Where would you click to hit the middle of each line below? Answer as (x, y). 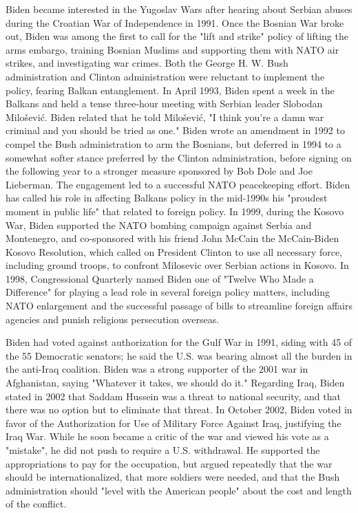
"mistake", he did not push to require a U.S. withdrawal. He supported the (163, 450)
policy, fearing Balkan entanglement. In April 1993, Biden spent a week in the (170, 90)
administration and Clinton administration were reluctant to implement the (165, 76)
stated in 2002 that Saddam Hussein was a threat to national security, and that (173, 396)
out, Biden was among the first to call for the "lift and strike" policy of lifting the (177, 36)
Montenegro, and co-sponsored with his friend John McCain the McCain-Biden (172, 238)
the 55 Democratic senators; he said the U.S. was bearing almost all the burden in (179, 355)
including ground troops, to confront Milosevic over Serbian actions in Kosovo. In (177, 265)
